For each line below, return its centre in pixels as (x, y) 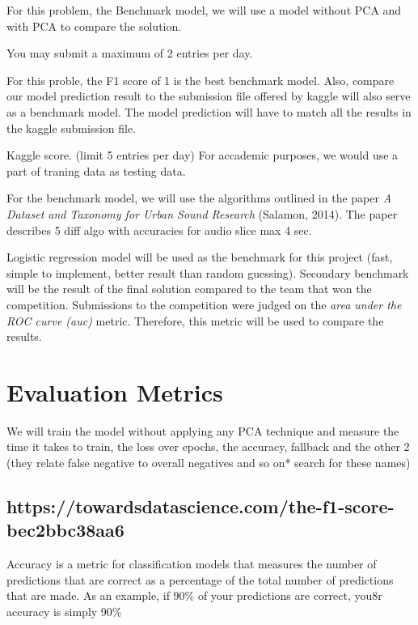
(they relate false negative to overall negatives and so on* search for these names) (209, 462)
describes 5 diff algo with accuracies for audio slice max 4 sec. (159, 230)
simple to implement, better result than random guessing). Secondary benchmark (208, 272)
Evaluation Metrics (115, 391)
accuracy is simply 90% (64, 611)
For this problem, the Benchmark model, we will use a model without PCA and (204, 10)
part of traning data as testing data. (96, 170)
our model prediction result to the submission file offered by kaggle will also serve (209, 96)
